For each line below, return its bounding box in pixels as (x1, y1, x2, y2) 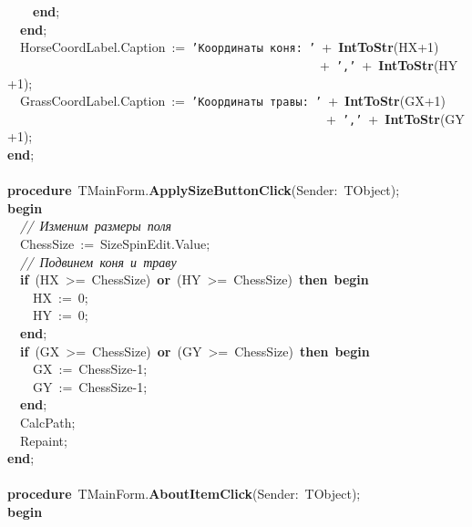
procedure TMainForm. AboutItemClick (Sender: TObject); (7, 484, 361, 503)
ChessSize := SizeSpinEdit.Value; (19, 233, 210, 253)
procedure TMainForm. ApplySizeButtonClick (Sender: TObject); (7, 181, 400, 200)
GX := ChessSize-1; (32, 359, 148, 378)
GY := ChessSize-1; (32, 377, 148, 396)
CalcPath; (19, 412, 76, 431)
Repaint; (19, 430, 67, 449)
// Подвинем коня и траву (20, 252, 177, 271)
